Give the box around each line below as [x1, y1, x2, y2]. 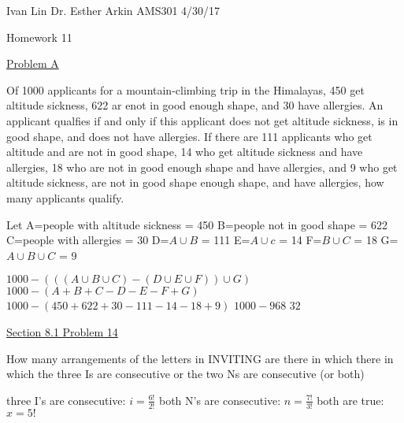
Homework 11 [6, 28, 72, 45]
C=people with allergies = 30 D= [6, 232, 169, 248]
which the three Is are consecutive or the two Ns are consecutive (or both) [6, 365, 365, 382]
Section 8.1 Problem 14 [6, 323, 118, 340]
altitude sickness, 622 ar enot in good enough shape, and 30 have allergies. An [6, 97, 384, 113]
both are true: [317, 391, 384, 408]
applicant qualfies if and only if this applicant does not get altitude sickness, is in [6, 112, 398, 128]
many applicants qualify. [6, 189, 124, 206]
